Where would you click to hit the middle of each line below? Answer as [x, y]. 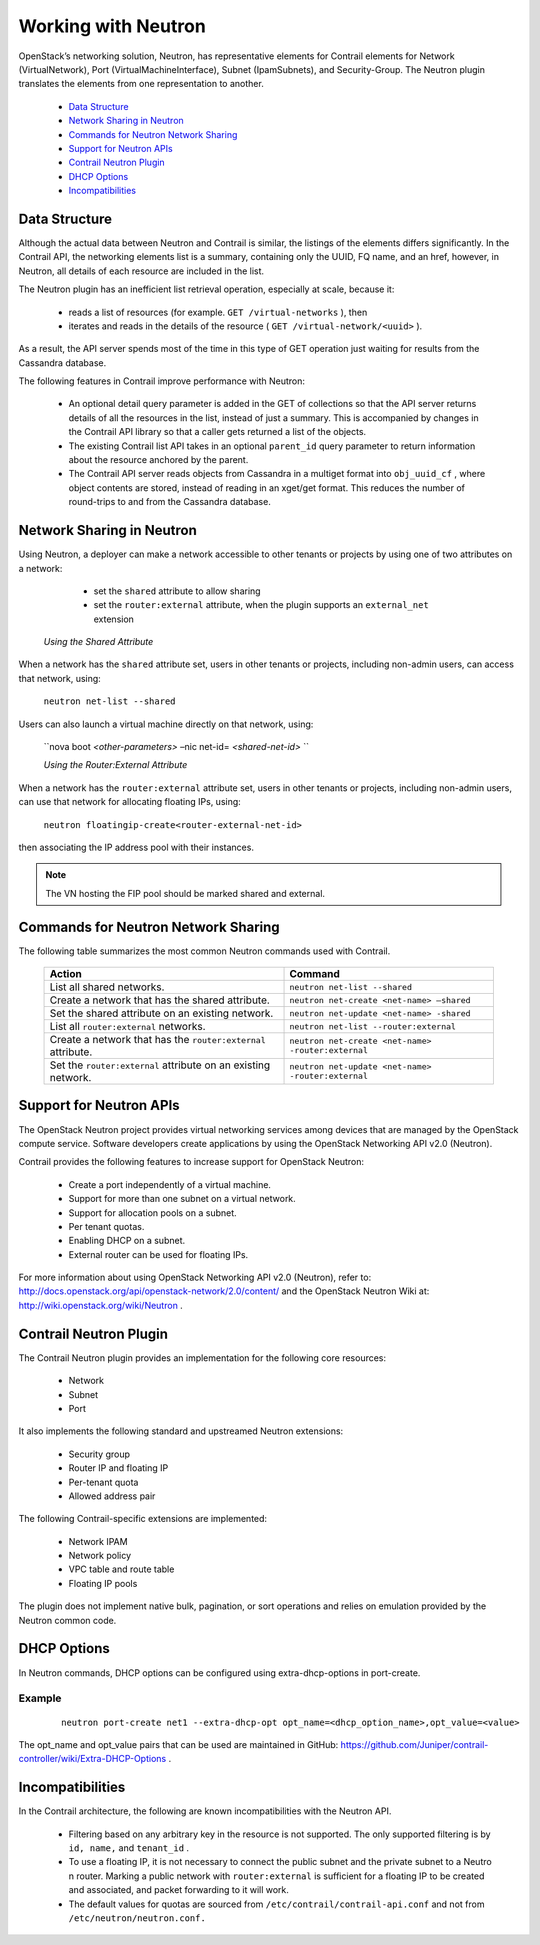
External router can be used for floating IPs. [158, 1254]
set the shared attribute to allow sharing [177, 591]
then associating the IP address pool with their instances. [136, 847]
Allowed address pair [112, 1496]
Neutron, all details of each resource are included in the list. [141, 271]
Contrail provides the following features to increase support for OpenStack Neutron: [191, 1162]
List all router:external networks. [127, 1027]
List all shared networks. [107, 987]
